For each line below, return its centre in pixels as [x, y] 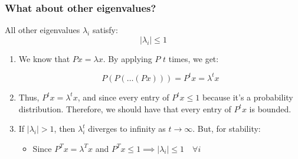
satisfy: [105, 30]
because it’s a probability [248, 97]
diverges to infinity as [127, 129]
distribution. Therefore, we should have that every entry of [125, 108]
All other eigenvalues [42, 30]
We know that [44, 58]
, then [65, 129]
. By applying [127, 58]
